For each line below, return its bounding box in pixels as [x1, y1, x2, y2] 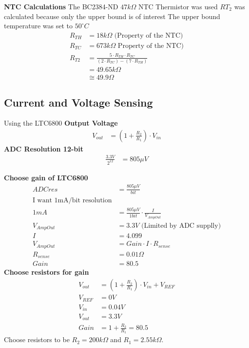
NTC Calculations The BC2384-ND [4, 1, 118, 11]
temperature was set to [4, 21, 73, 31]
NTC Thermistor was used [138, 1, 218, 11]
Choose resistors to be [4, 334, 70, 345]
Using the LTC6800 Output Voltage [4, 118, 118, 128]
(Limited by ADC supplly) [141, 222, 221, 229]
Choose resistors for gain [4, 267, 89, 277]
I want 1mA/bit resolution [32, 197, 112, 204]
